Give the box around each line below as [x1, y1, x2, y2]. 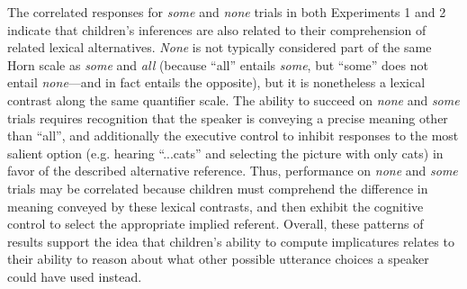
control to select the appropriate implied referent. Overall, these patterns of [7, 214, 424, 233]
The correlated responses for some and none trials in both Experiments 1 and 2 [7, 3, 446, 21]
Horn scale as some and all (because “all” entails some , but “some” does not [7, 55, 428, 74]
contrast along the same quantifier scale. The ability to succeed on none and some [7, 90, 460, 109]
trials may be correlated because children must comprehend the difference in [7, 178, 428, 197]
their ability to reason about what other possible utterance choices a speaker [7, 249, 429, 268]
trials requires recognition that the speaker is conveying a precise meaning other [7, 108, 448, 127]
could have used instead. [7, 266, 142, 285]
